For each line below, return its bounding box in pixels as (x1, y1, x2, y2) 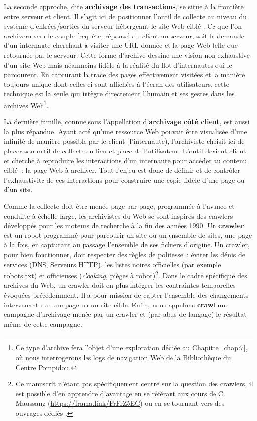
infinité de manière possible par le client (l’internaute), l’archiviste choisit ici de (4, 136, 245, 146)
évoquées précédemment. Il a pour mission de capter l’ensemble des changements (4, 289, 249, 300)
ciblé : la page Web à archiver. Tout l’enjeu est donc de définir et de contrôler (4, 165, 240, 175)
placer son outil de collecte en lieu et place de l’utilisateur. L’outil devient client (4, 145, 246, 155)
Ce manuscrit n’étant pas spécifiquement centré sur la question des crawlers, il (15, 379, 253, 389)
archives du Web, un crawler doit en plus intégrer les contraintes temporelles (4, 280, 236, 290)
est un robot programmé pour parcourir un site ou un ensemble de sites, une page (4, 230, 252, 240)
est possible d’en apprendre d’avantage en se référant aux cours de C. (15, 388, 225, 398)
